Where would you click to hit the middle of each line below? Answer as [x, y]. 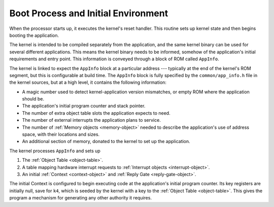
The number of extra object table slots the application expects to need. [96, 113]
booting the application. [34, 35]
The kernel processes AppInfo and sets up [55, 151]
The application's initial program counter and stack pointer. [84, 106]
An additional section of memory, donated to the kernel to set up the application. [106, 142]
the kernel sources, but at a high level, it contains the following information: [88, 82]
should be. [33, 99]
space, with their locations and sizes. [61, 134]
